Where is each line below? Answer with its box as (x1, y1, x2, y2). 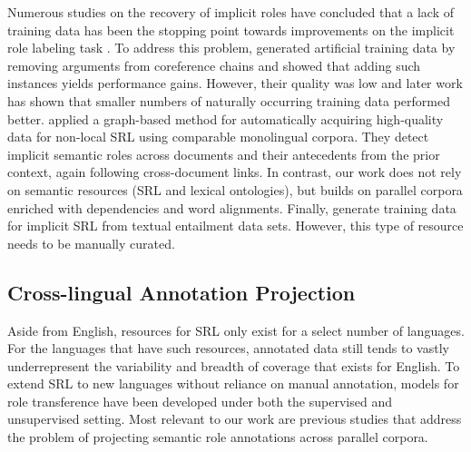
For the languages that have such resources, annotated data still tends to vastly (7, 339, 449, 358)
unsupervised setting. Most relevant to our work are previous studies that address (7, 409, 462, 428)
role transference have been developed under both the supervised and (7, 391, 392, 410)
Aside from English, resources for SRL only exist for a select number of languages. (7, 320, 465, 339)
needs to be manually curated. (7, 233, 175, 252)
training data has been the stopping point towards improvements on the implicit (7, 20, 455, 39)
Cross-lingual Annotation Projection (7, 278, 356, 306)
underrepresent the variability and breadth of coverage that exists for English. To (7, 356, 460, 375)
